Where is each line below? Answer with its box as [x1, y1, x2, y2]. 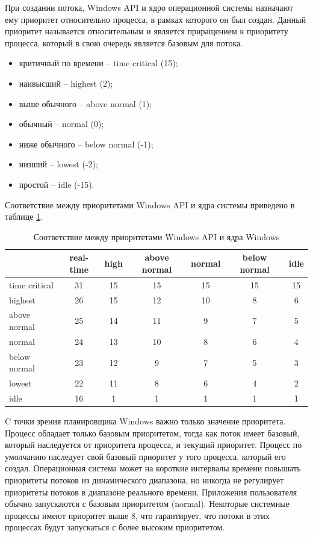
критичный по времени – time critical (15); [19, 57, 178, 69]
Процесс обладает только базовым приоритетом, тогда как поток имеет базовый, [5, 426, 300, 439]
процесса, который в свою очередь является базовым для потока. [5, 36, 243, 49]
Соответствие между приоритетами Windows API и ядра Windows [33, 230, 280, 243]
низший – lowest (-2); [19, 158, 98, 170]
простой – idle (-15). [19, 178, 95, 190]
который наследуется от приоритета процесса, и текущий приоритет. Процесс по [5, 438, 302, 451]
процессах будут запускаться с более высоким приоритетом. [5, 521, 225, 533]
